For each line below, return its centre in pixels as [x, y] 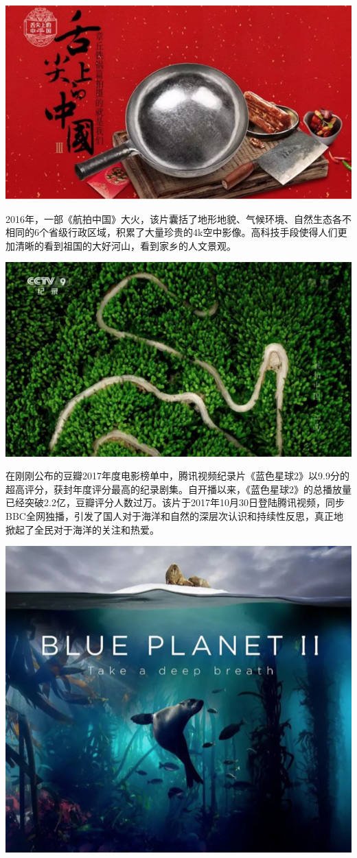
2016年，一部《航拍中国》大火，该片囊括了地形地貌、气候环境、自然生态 [169, 218]
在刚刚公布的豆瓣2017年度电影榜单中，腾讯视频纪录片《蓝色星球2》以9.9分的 [177, 476]
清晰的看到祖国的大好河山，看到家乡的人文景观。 [125, 245]
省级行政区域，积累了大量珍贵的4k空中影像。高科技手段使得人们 [193, 232]
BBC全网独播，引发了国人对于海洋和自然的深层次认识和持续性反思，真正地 [174, 515]
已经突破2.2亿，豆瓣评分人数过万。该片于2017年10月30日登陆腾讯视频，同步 [175, 502]
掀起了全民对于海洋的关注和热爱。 [82, 529]
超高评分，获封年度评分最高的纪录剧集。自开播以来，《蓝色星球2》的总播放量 [178, 489]
